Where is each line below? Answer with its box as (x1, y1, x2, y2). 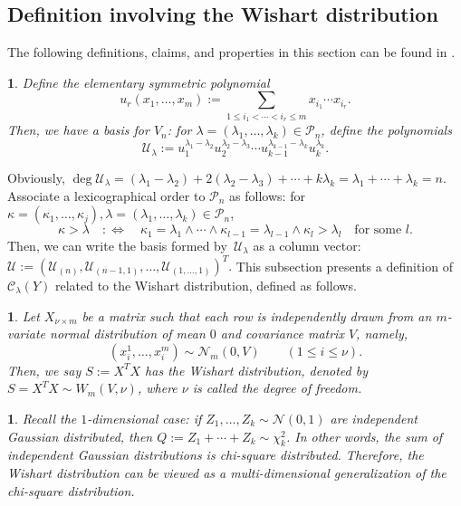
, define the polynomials (321, 120, 452, 139)
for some (354, 224, 402, 237)
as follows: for (229, 186, 305, 205)
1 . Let (7, 306, 40, 325)
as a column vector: (253, 235, 361, 254)
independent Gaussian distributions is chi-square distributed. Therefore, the (7, 445, 424, 464)
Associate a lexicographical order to (7, 186, 206, 205)
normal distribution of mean (50, 324, 206, 343)
